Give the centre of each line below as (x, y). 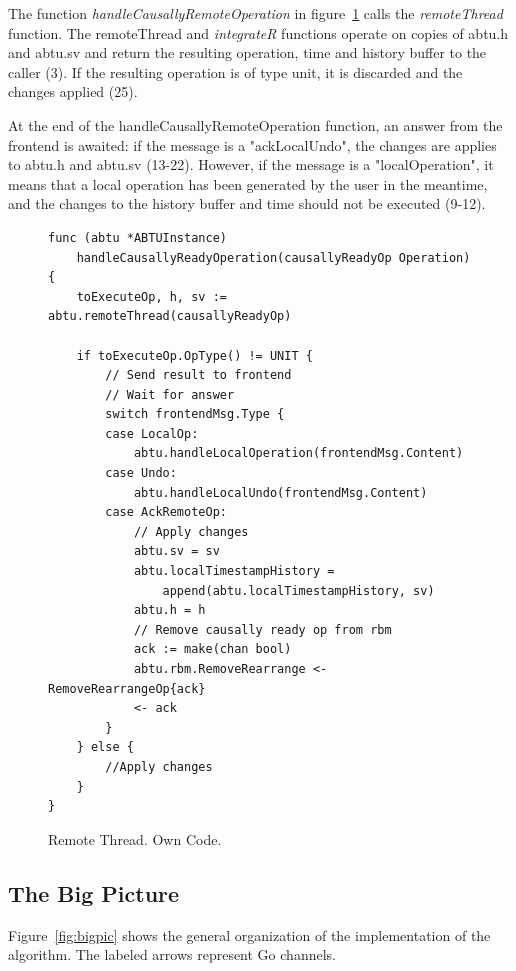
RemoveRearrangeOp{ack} (127, 688)
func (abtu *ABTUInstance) (137, 237)
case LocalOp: (152, 433)
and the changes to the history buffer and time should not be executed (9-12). (247, 203)
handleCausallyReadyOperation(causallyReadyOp (234, 257)
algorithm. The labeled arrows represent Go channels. (172, 954)
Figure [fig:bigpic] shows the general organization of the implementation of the (249, 934)
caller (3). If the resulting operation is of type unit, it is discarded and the (235, 71)
